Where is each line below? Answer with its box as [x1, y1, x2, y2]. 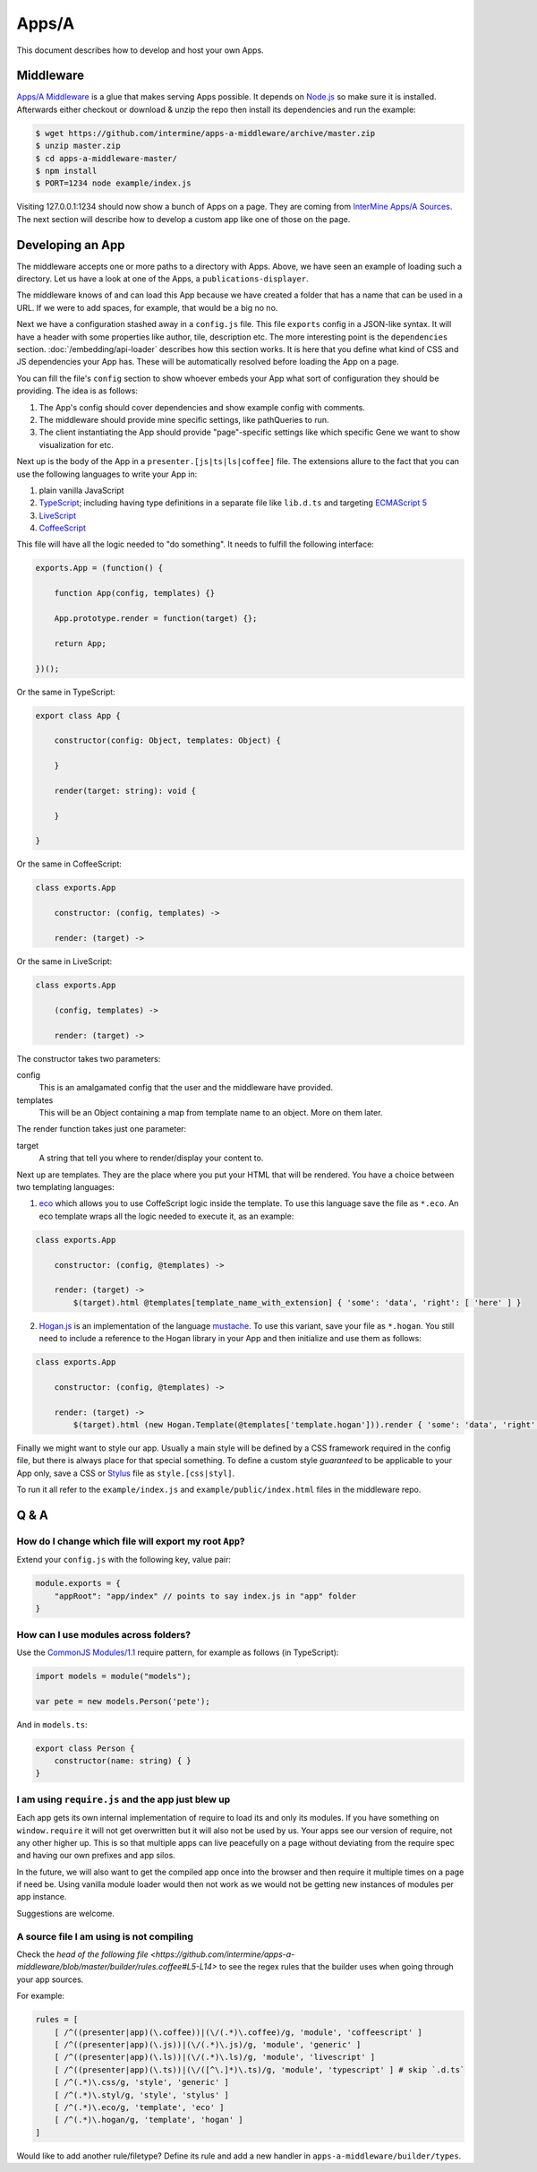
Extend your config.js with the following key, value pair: [16, 1555, 232, 1565]
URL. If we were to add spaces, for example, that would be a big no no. [16, 302, 278, 313]
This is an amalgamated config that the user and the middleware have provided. [38, 1082, 333, 1093]
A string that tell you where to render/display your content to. [38, 1152, 264, 1164]
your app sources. [16, 1974, 84, 1985]
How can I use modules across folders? [16, 1628, 192, 1641]
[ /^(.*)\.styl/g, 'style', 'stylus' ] [54, 2090, 230, 2100]
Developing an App [16, 237, 125, 253]
